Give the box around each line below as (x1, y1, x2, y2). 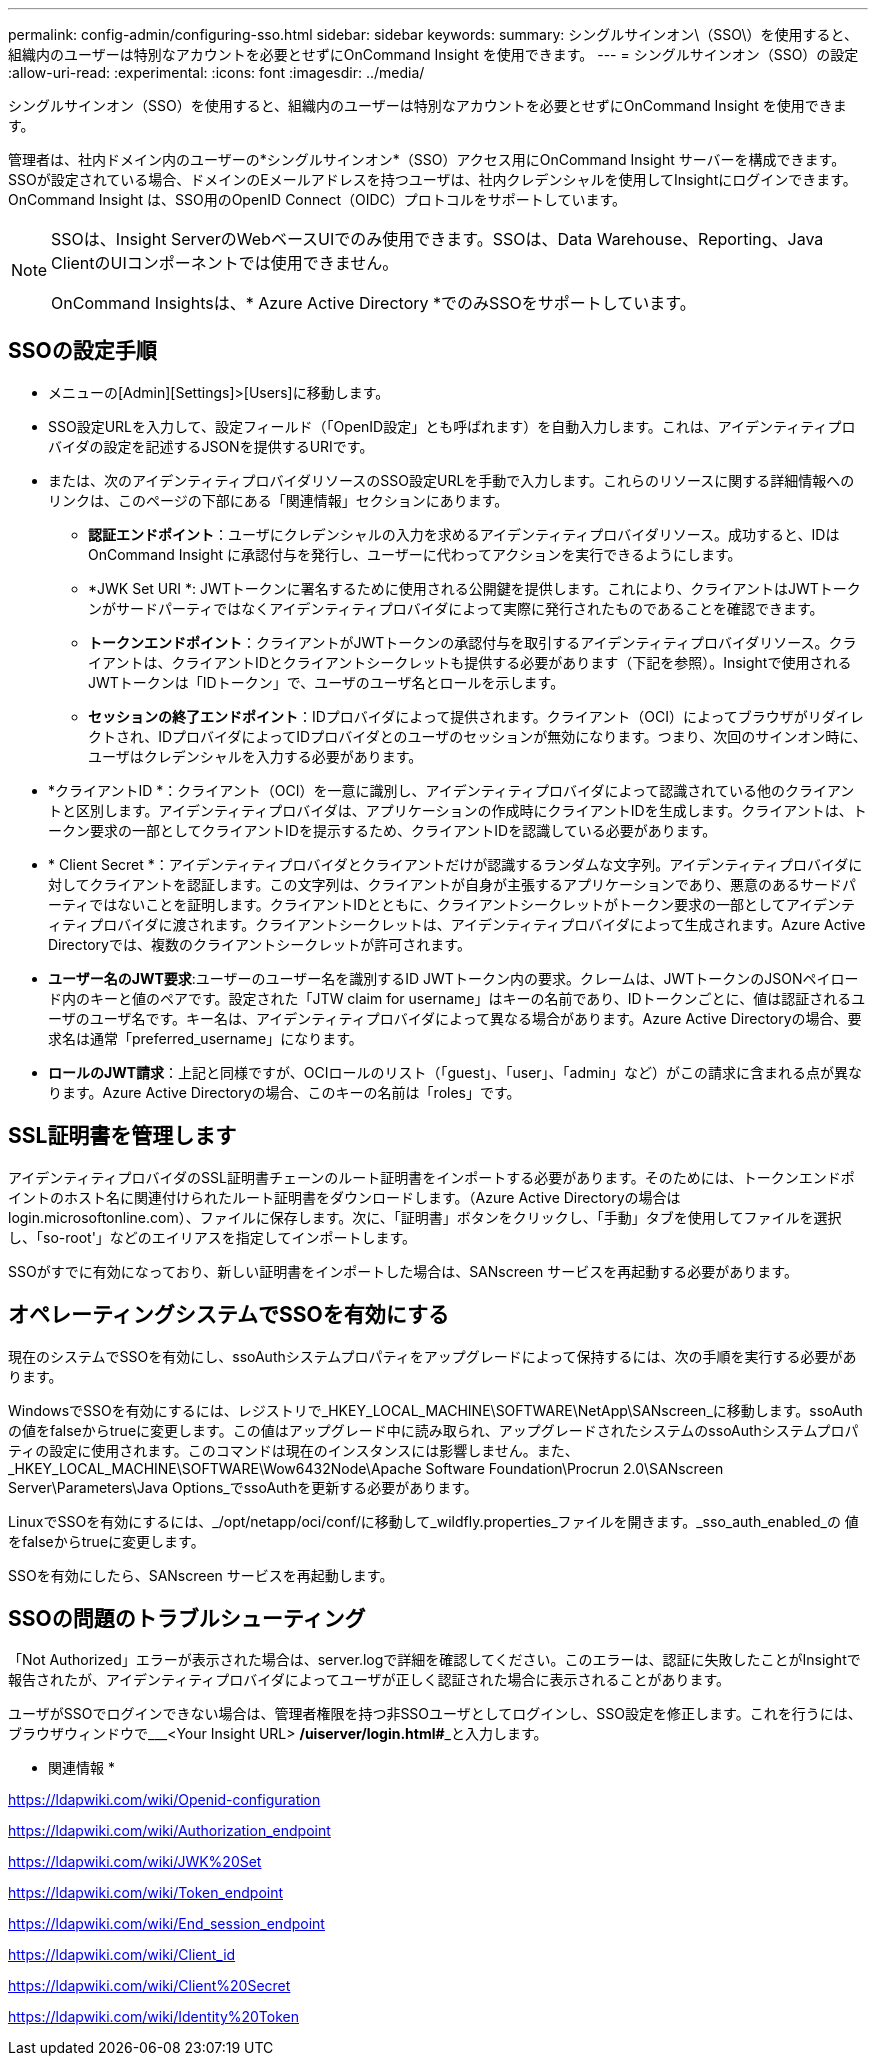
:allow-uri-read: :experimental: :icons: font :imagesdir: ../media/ (8, 64, 425, 81)
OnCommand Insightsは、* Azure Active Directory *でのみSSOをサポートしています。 (51, 293, 696, 313)
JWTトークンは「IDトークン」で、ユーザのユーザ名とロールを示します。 (88, 673, 565, 691)
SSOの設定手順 (8, 338, 157, 364)
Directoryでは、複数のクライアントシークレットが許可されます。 (48, 935, 471, 953)
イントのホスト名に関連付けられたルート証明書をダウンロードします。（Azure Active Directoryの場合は (8, 1188, 681, 1206)
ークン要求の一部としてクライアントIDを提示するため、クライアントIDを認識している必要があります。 (48, 821, 717, 839)
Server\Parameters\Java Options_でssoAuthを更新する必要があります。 (8, 1478, 478, 1496)
